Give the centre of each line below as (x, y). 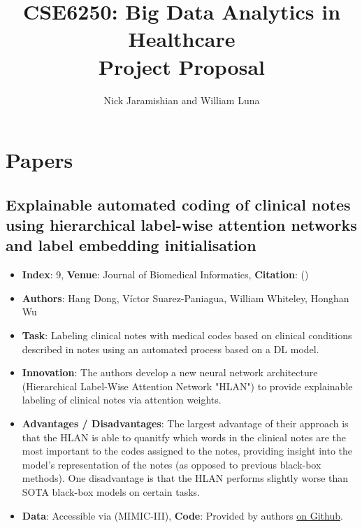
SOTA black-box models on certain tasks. (111, 491)
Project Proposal (182, 66)
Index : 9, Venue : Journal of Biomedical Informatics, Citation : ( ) (165, 274)
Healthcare (182, 39)
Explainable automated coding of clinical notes (178, 204)
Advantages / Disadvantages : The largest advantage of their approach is (185, 423)
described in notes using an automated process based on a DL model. (171, 349)
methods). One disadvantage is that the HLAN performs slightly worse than (185, 478)
